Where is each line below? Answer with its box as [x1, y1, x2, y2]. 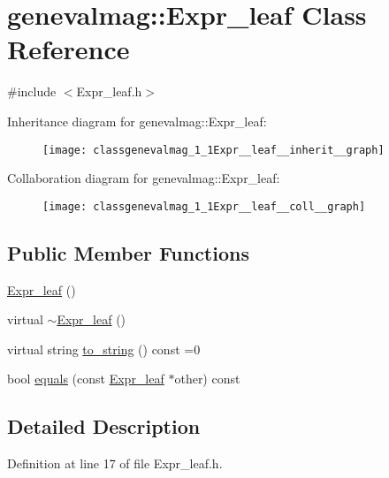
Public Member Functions [7, 239, 249, 266]
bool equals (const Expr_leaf [7, 369, 164, 388]
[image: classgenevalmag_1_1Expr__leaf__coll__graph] [42, 200, 366, 213]
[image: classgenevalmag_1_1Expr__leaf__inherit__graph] [42, 143, 385, 156]
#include [7, 82, 57, 101]
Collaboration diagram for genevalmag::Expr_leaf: [7, 169, 280, 187]
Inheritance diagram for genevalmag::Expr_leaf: [7, 111, 267, 130]
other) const [174, 369, 240, 388]
